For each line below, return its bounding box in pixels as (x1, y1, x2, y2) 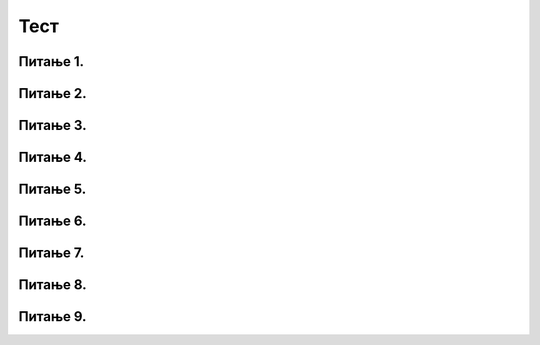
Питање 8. (18, 276, 87, 294)
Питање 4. (18, 149, 87, 166)
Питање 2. (18, 85, 87, 102)
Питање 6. (18, 213, 87, 230)
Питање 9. (18, 308, 87, 325)
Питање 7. (18, 245, 85, 262)
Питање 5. (18, 181, 87, 198)
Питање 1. (18, 53, 85, 70)
